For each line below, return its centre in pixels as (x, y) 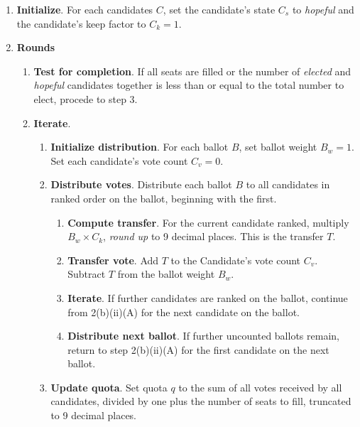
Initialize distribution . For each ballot (140, 147)
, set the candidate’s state (219, 9)
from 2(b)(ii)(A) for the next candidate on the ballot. (184, 312)
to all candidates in (288, 184)
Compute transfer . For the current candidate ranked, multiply (208, 222)
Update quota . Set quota (109, 387)
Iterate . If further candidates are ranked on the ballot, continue (208, 297)
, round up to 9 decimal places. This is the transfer (213, 236)
